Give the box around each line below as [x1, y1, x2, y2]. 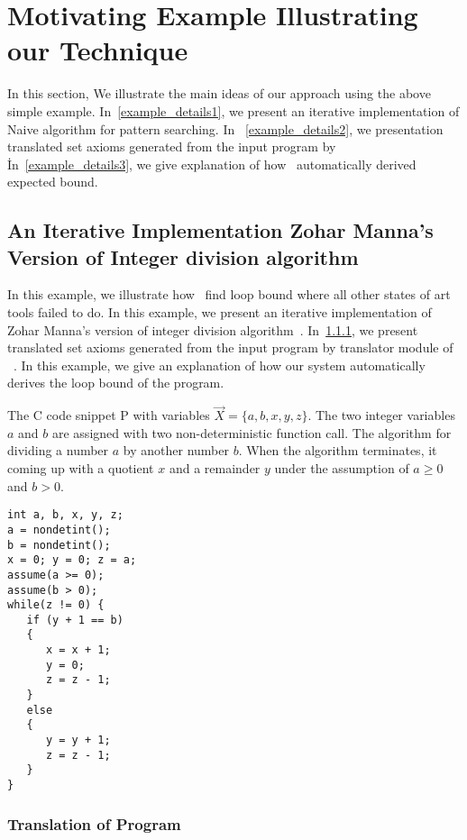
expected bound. [7, 172, 98, 191]
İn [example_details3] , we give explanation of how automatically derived [7, 154, 417, 173]
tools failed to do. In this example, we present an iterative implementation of [7, 303, 432, 322]
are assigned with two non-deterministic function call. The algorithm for [51, 423, 452, 442]
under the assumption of [274, 459, 409, 478]
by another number [123, 441, 229, 460]
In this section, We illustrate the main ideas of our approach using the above [7, 84, 431, 103]
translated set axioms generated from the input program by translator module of [7, 338, 453, 357]
